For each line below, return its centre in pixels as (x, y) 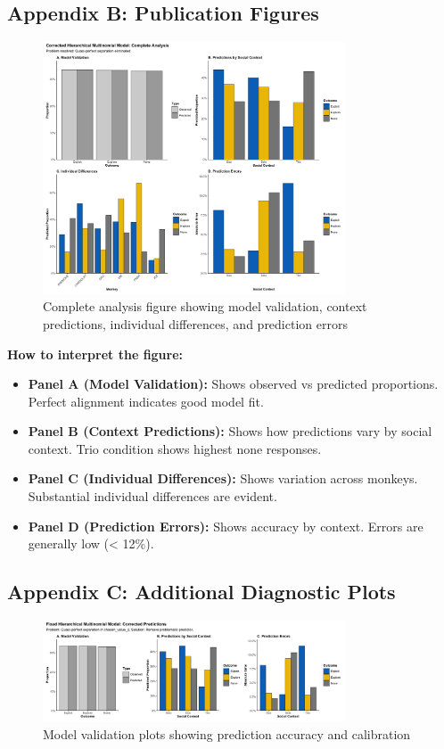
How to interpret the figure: (95, 354)
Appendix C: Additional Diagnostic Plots (201, 592)
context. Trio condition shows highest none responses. (175, 448)
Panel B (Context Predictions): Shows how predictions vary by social (230, 431)
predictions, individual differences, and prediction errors (195, 323)
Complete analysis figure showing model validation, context (205, 306)
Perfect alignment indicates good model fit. (146, 401)
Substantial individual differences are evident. (152, 496)
